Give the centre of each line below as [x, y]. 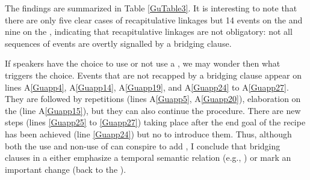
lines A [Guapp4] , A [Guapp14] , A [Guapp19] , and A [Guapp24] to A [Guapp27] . [147, 87]
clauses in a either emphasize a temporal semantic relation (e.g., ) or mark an [148, 157]
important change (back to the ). [66, 169]
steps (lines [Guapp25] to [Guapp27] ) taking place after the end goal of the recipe [155, 122]
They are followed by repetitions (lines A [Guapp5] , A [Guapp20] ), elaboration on [153, 99]
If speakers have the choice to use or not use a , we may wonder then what [143, 63]
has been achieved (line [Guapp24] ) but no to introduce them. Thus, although [148, 133]
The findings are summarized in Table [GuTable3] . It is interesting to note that [151, 8]
